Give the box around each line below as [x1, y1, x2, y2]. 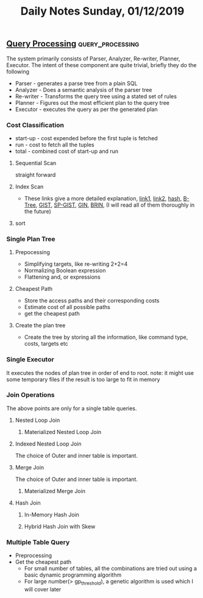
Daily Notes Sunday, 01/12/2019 [20, 4, 185, 18]
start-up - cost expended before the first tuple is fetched [15, 134, 158, 141]
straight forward [15, 171, 56, 178]
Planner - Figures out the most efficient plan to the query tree [15, 99, 169, 106]
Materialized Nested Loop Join [24, 428, 102, 435]
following [6, 68, 29, 75]
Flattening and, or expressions [24, 273, 101, 281]
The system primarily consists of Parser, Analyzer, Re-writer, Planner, [6, 55, 180, 62]
